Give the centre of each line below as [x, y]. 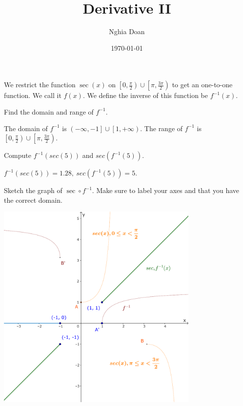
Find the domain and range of [49, 111]
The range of [163, 128]
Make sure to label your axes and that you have [168, 190]
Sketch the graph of [33, 190]
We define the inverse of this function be [147, 95]
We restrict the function [40, 85]
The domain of [26, 128]
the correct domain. [33, 200]
